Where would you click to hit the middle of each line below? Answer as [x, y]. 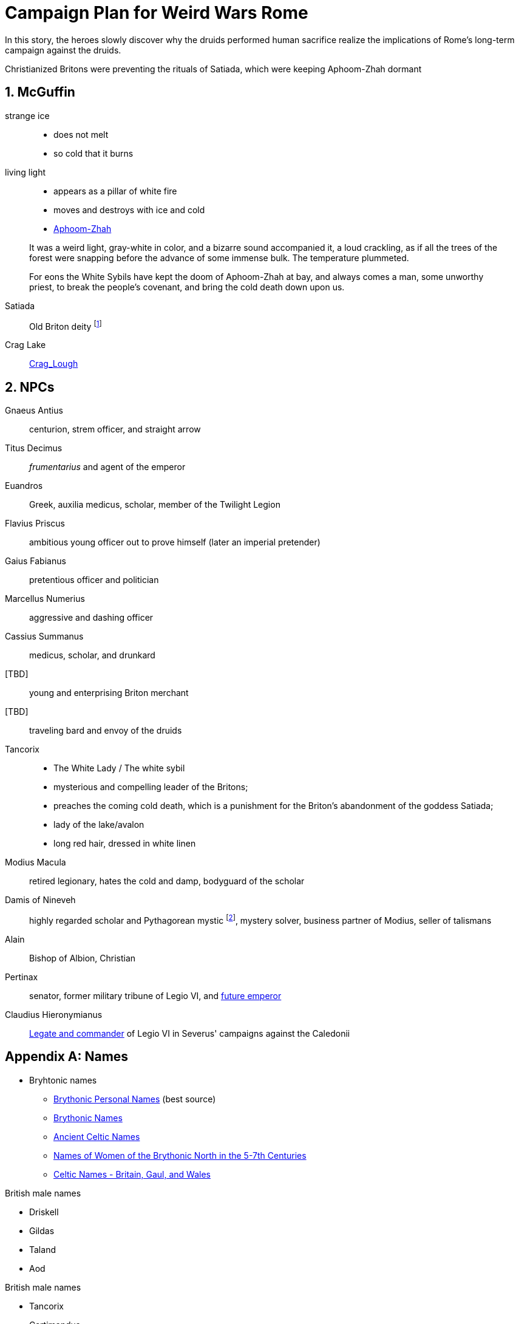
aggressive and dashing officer [91, 618]
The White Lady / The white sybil [119, 768]
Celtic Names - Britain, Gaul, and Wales [132, 1174]
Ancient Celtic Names [97, 1136]
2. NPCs [30, 387]
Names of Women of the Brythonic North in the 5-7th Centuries [180, 1155]
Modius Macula [36, 862]
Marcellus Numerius [45, 599]
